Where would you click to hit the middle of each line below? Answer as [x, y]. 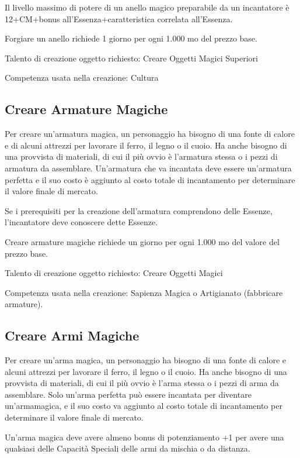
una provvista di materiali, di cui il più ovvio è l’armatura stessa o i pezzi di [141, 156]
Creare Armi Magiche [72, 335]
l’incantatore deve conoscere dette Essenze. [81, 222]
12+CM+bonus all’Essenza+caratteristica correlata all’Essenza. [119, 18]
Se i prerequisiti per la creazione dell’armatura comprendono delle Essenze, [139, 210]
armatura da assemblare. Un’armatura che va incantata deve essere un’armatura [148, 168]
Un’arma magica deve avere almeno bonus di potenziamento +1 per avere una [144, 437]
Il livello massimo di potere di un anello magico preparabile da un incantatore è [147, 7]
